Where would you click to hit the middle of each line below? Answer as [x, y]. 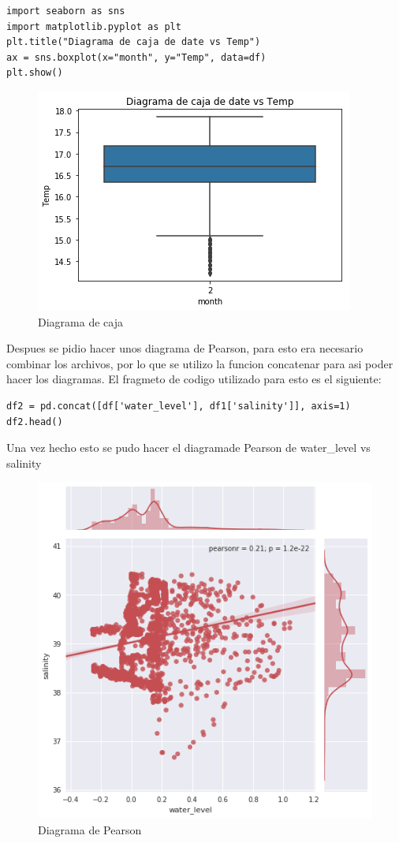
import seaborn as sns [66, 11]
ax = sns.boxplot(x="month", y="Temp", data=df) [136, 57]
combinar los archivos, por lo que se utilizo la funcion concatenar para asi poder [200, 363]
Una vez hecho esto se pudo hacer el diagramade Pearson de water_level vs [188, 448]
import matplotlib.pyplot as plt [94, 26]
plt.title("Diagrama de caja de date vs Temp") [134, 42]
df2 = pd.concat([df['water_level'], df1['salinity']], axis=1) [179, 406]
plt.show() [35, 73]
